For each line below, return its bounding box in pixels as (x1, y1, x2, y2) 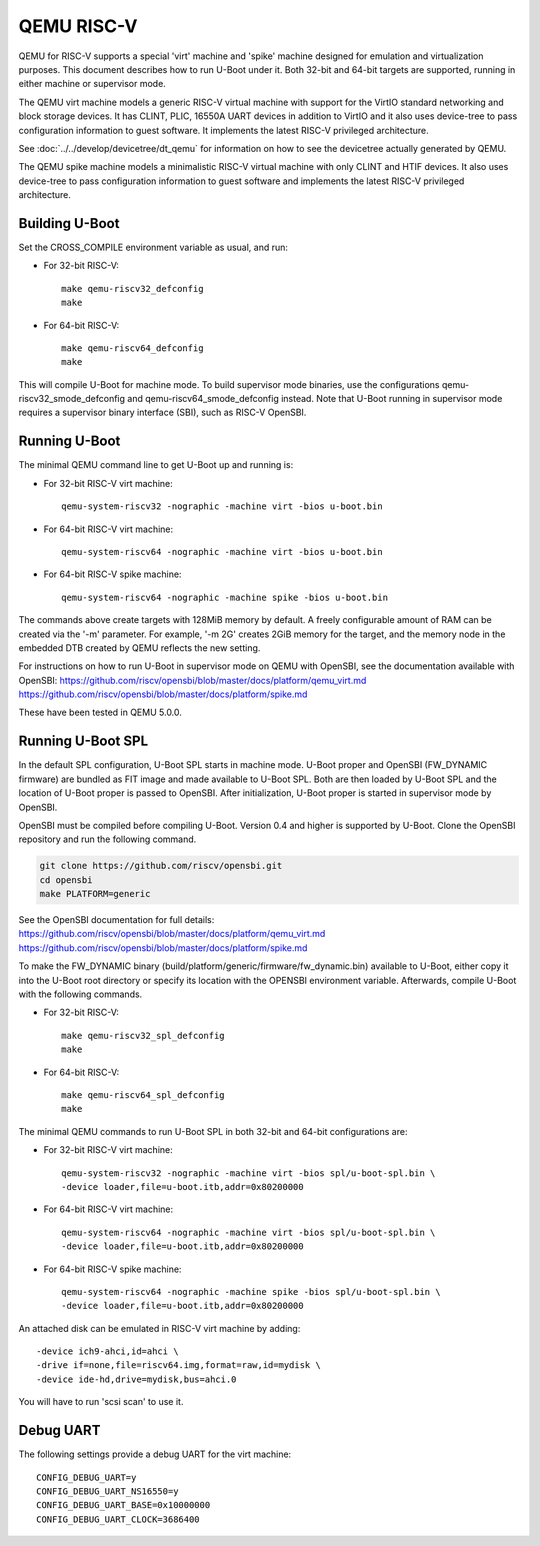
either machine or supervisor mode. (18, 78, 167, 90)
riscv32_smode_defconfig (18, 393, 125, 405)
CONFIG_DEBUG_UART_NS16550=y (36, 1485, 179, 1497)
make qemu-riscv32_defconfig (61, 283, 204, 294)
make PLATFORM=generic (39, 888, 151, 900)
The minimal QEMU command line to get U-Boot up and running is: (18, 459, 294, 471)
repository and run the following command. (18, 833, 197, 845)
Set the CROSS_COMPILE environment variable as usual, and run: (18, 241, 289, 253)
